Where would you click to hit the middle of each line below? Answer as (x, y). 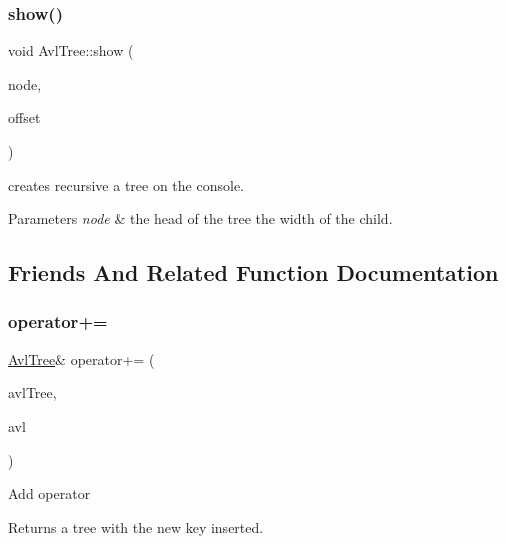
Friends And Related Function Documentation (253, 272)
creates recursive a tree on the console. (126, 184)
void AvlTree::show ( (71, 50)
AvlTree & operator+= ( (81, 358)
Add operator (49, 493)
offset (24, 117)
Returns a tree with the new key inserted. (136, 526)
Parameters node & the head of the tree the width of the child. (200, 218)
